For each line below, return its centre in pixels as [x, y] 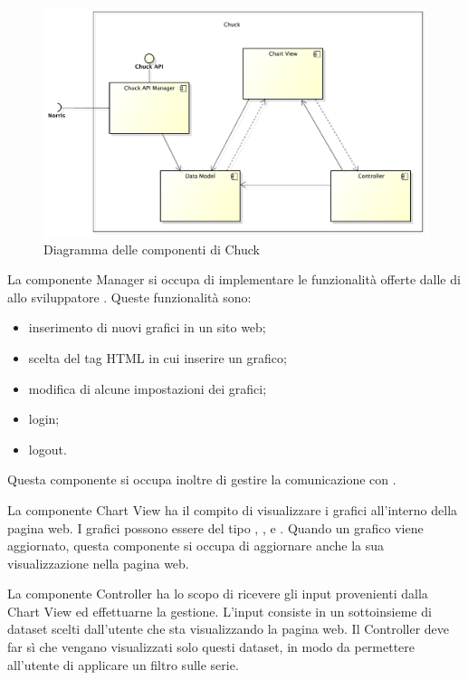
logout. [48, 449]
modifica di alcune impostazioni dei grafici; [148, 388]
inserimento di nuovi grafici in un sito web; [147, 327]
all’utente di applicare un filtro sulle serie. [123, 664]
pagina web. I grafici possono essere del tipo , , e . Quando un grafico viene [215, 527]
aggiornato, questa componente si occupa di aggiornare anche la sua [196, 546]
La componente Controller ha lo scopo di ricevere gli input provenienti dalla [218, 594]
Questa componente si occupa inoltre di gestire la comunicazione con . [202, 479]
